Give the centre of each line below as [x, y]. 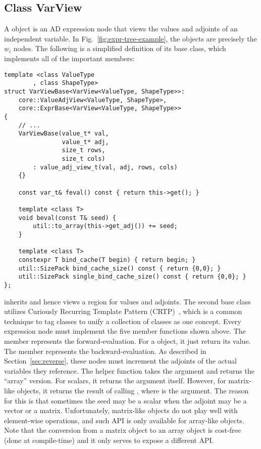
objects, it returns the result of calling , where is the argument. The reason [133, 390]
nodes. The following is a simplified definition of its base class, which [120, 48]
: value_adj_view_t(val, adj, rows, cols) [105, 167]
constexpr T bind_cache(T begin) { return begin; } [107, 260]
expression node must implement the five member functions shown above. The [125, 331]
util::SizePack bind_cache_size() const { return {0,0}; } [120, 268]
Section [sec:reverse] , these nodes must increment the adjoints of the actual [120, 361]
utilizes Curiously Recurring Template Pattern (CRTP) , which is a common [123, 311]
